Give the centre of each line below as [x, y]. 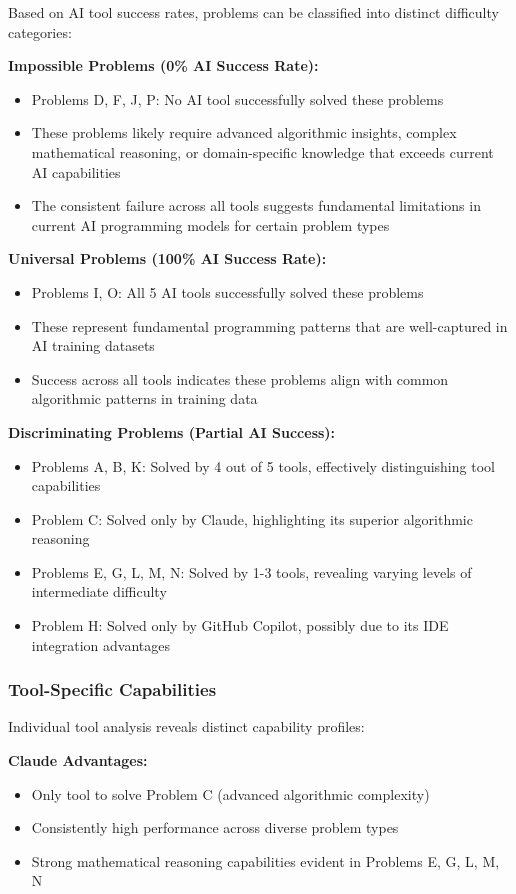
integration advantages [100, 644]
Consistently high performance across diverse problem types [215, 827]
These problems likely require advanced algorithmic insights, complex [244, 132]
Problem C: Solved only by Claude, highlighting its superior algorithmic [252, 518]
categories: [40, 31]
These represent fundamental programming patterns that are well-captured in [269, 325]
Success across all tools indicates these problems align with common [240, 378]
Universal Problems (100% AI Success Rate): [167, 258]
